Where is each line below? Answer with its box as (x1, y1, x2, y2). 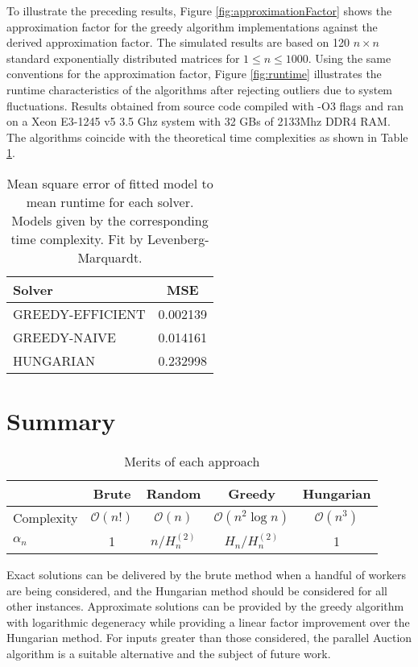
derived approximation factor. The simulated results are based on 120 (6, 34, 350, 51)
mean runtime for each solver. (26, 192, 194, 211)
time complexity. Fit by (10, 229, 143, 248)
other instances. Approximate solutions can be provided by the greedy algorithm (6, 598, 404, 615)
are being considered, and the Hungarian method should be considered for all (6, 582, 387, 599)
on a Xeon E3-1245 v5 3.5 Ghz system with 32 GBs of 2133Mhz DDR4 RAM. (6, 113, 391, 130)
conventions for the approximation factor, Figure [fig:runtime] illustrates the (6, 65, 382, 82)
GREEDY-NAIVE (13, 327, 116, 346)
